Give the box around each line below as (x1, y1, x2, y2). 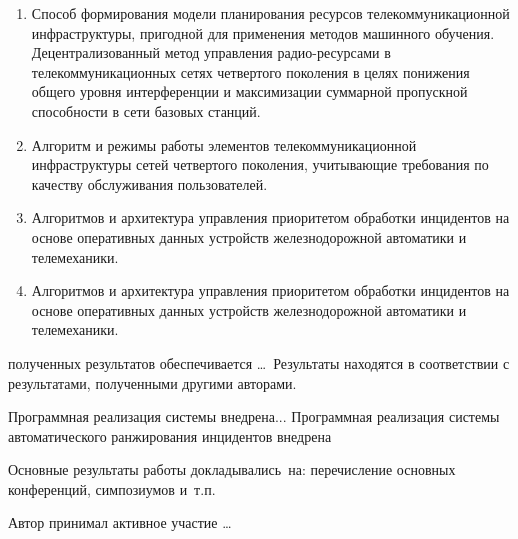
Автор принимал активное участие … (8, 512, 232, 533)
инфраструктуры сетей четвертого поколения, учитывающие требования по (31, 154, 489, 175)
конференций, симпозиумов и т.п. (8, 478, 216, 499)
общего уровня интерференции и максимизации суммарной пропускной (31, 81, 468, 102)
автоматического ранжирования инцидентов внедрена (8, 425, 332, 446)
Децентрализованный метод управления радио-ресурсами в (31, 42, 391, 63)
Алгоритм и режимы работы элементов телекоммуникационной (31, 134, 417, 155)
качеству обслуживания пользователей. (31, 173, 268, 194)
